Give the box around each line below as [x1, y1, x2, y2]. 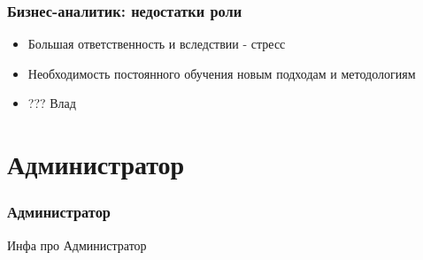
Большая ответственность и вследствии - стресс [27, 34, 286, 53]
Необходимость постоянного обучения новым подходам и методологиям [27, 64, 416, 82]
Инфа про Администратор [7, 235, 147, 254]
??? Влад [27, 94, 76, 112]
